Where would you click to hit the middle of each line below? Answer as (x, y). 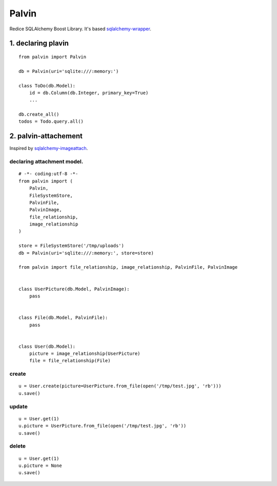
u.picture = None (40, 465)
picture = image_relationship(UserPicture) (85, 354)
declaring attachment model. (46, 162)
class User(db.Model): (47, 346)
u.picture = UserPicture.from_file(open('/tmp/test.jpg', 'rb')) (103, 426)
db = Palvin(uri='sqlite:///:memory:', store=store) (86, 253)
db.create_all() (39, 115)
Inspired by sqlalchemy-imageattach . (49, 148)
